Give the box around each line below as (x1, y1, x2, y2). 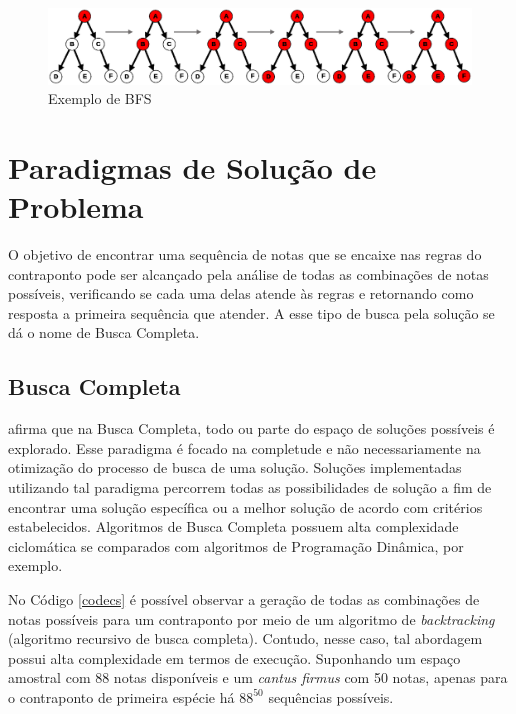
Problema (8, 186, 144, 227)
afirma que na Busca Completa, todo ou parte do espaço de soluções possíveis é (8, 418, 495, 439)
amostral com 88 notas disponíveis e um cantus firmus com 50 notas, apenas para (8, 667, 508, 688)
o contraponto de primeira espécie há (8, 686, 235, 707)
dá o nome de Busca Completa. (8, 322, 200, 343)
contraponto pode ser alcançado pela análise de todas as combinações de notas (8, 263, 489, 284)
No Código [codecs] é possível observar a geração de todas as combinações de (8, 589, 480, 610)
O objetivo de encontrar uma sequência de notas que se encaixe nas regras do (8, 244, 482, 265)
